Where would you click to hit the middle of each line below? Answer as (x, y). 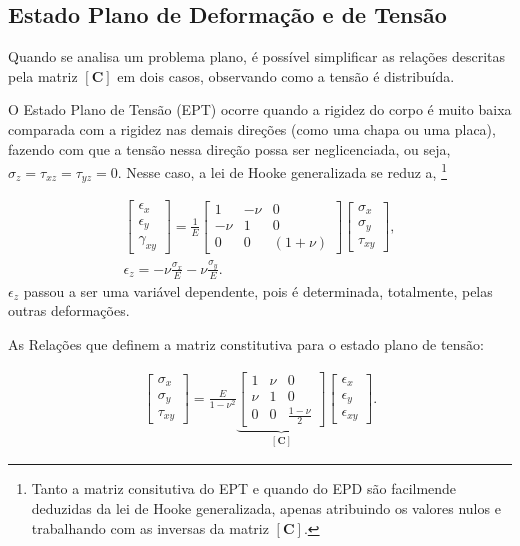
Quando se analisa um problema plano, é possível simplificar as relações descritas (257, 56)
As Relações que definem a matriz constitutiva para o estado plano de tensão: (246, 343)
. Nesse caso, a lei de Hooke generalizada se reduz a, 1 (282, 170)
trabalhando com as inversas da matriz (150, 527)
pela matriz (43, 75)
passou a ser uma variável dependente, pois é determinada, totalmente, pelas (258, 290)
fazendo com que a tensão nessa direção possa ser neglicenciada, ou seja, (229, 148)
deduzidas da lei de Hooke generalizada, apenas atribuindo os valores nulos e (266, 507)
